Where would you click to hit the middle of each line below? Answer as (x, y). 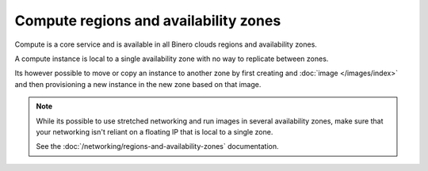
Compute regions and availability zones (148, 21)
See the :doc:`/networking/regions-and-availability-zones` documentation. (157, 146)
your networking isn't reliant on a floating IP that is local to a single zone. (155, 131)
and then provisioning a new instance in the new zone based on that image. (138, 84)
